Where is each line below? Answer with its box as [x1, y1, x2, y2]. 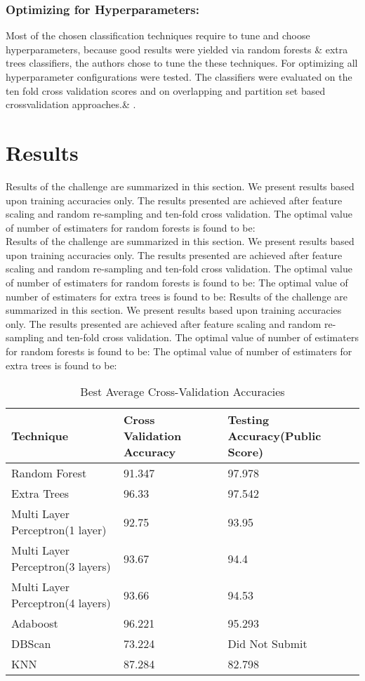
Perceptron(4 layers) [11, 595, 111, 611]
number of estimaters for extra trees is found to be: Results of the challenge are [6, 289, 347, 303]
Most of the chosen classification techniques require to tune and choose [6, 28, 310, 43]
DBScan [11, 635, 51, 652]
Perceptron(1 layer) [11, 522, 107, 538]
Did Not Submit [227, 635, 307, 652]
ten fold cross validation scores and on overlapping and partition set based [6, 83, 326, 98]
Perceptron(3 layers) [11, 558, 111, 575]
